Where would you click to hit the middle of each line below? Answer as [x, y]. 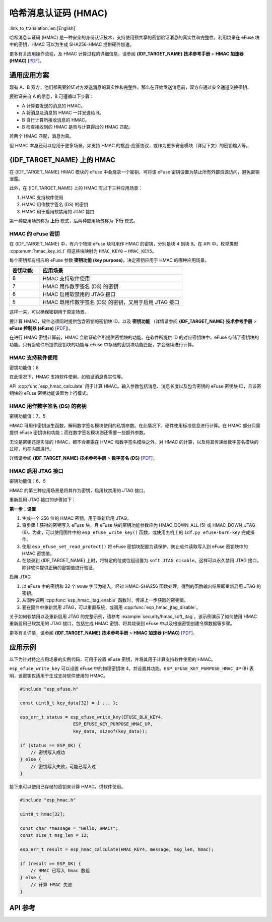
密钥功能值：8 [24, 367]
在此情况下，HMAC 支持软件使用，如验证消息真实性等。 [67, 377]
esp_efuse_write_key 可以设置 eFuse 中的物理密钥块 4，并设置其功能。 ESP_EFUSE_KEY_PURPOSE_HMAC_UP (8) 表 [131, 668]
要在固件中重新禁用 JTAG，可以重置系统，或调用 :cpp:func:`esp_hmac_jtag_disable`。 [111, 607]
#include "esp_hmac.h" [48, 800]
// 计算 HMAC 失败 [51, 884]
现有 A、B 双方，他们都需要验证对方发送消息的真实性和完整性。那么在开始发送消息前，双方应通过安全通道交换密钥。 [130, 87]
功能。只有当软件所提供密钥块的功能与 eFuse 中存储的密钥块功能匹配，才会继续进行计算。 [103, 344]
